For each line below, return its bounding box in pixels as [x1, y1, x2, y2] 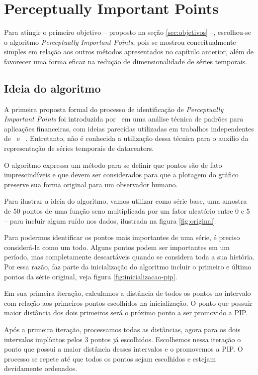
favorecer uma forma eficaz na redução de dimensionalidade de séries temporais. [4, 56, 247, 66]
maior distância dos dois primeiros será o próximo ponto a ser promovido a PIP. [4, 307, 248, 318]
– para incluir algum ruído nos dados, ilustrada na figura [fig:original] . [4, 215, 217, 226]
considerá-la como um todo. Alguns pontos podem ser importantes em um [4, 242, 230, 252]
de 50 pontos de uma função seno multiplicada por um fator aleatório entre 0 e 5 [4, 206, 250, 216]
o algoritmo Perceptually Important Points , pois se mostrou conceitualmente [4, 36, 236, 47]
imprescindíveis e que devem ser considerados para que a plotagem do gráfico [4, 169, 239, 180]
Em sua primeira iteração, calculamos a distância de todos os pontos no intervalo [4, 288, 251, 298]
